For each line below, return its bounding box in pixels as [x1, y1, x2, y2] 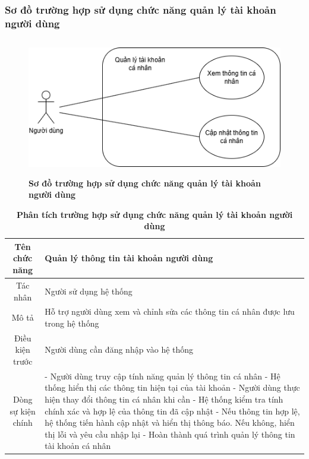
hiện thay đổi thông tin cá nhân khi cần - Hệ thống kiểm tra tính [45, 393, 283, 405]
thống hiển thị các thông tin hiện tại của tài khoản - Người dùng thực [45, 381, 300, 394]
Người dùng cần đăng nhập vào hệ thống [45, 343, 194, 356]
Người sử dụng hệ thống [45, 284, 133, 297]
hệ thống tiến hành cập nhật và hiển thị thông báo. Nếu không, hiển [45, 416, 295, 429]
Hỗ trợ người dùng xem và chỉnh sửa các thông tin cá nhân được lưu [45, 305, 295, 318]
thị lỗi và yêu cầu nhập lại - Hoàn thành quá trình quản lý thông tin [45, 428, 295, 440]
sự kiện [10, 404, 36, 417]
